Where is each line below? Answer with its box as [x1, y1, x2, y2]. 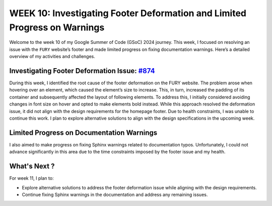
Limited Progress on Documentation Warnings [9, 128, 158, 137]
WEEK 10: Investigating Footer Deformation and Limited [9, 8, 247, 19]
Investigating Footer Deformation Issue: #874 [9, 66, 155, 75]
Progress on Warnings [9, 22, 105, 33]
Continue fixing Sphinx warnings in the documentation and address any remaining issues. [22, 191, 208, 197]
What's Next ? [9, 162, 55, 171]
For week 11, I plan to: [9, 175, 54, 181]
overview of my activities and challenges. [9, 54, 96, 60]
